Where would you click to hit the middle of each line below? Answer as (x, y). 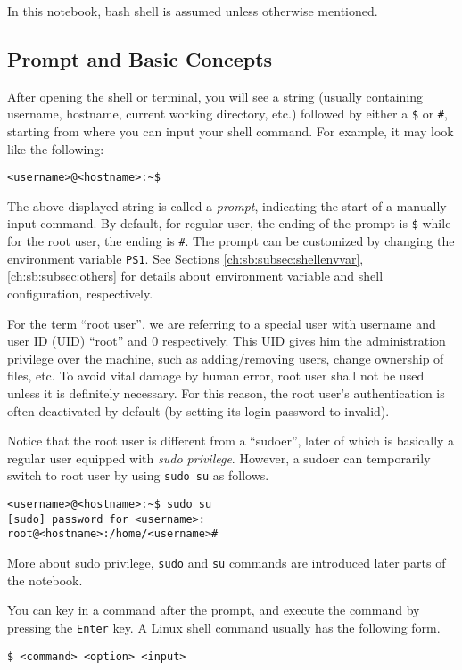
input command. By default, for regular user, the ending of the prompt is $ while (229, 223)
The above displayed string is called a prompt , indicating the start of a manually (227, 205)
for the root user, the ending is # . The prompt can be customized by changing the (231, 241)
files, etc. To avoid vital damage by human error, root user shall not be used (216, 376)
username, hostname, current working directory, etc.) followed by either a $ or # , (227, 114)
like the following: (56, 148)
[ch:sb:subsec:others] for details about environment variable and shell (195, 276)
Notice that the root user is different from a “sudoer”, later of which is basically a (231, 441)
